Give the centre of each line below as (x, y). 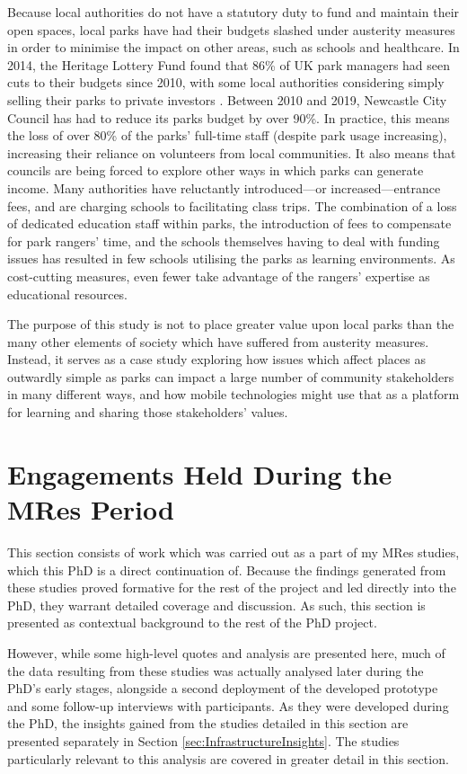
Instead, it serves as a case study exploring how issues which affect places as (216, 359)
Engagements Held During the (200, 473)
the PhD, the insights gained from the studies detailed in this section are (208, 723)
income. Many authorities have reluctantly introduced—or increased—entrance (224, 187)
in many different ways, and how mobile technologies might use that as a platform (233, 394)
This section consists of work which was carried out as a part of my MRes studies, (233, 552)
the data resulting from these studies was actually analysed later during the (216, 670)
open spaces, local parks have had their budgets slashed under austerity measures (231, 29)
